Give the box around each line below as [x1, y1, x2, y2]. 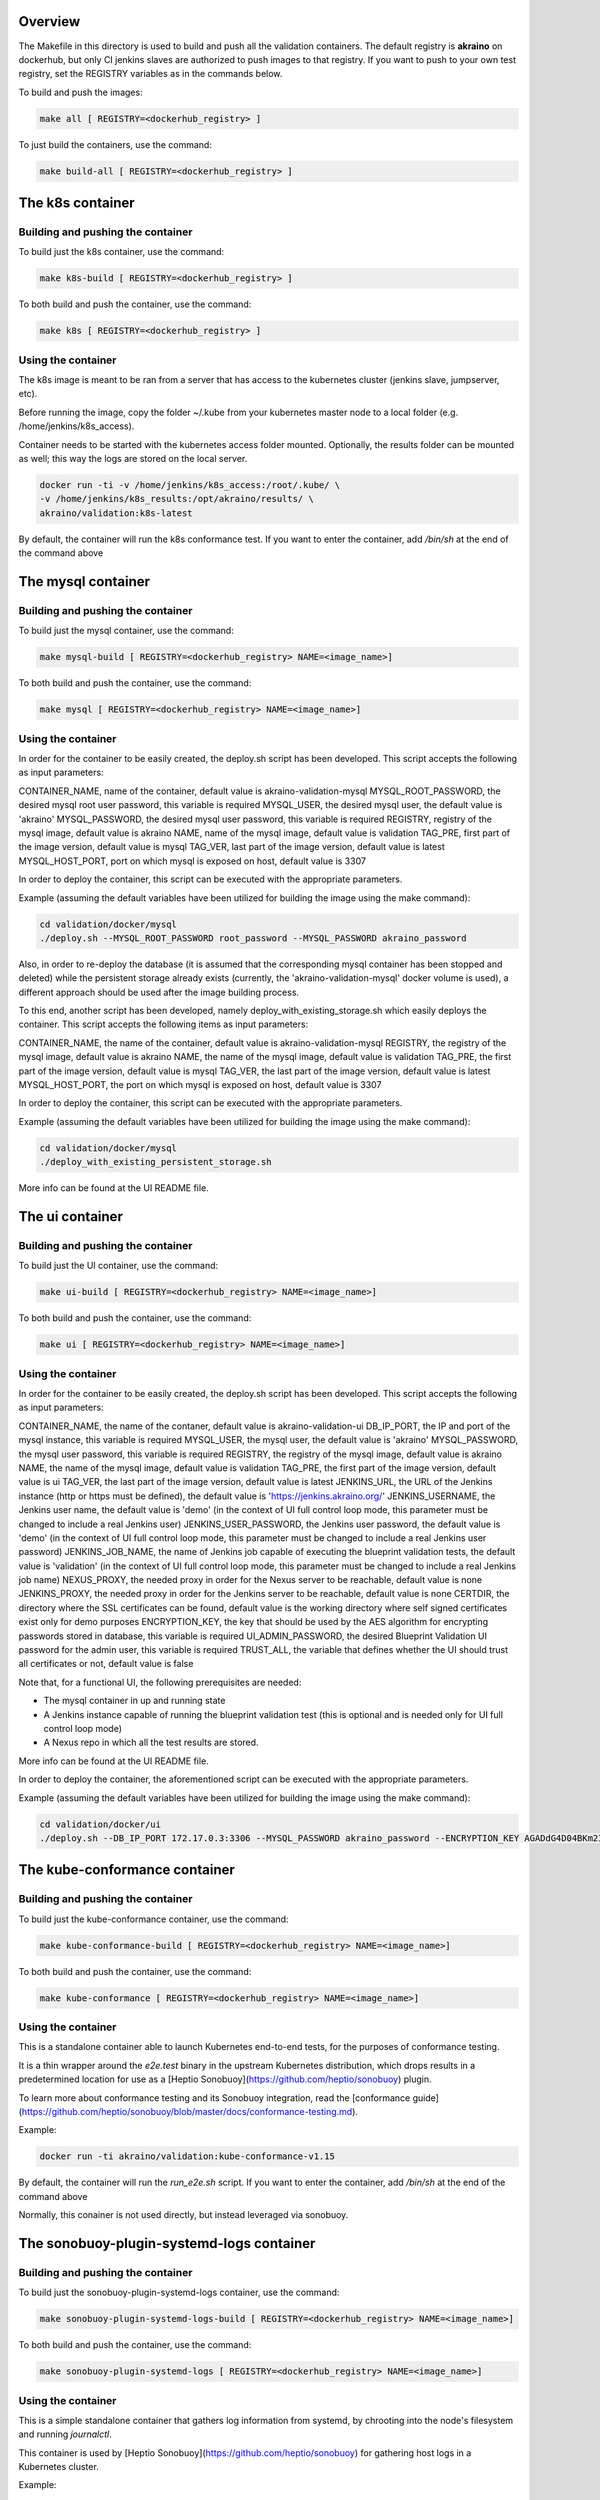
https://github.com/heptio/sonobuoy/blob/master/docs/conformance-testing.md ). [21, 2105, 359, 2117]
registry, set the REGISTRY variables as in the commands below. [18, 68, 283, 80]
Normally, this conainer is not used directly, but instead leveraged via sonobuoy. [18, 2209, 349, 2221]
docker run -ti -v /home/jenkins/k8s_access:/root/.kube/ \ [39, 480, 341, 491]
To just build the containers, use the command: [18, 138, 212, 150]
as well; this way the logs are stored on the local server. [18, 453, 248, 465]
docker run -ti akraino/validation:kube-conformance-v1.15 [39, 2151, 335, 2162]
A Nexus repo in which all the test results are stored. [43, 1736, 259, 1749]
